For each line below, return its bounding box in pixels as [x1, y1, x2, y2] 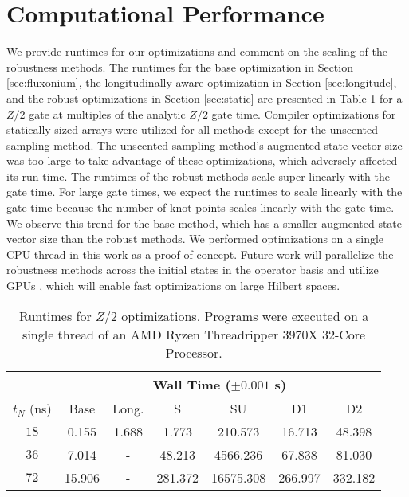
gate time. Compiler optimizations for [211, 105, 396, 122]
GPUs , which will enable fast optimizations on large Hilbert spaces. [6, 277, 340, 294]
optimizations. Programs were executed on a [121, 306, 369, 325]
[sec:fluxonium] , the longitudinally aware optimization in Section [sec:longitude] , [6, 74, 397, 91]
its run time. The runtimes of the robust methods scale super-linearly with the [6, 167, 390, 184]
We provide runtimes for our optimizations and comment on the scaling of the [6, 43, 387, 60]
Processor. [165, 342, 222, 362]
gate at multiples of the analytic [29, 105, 186, 122]
